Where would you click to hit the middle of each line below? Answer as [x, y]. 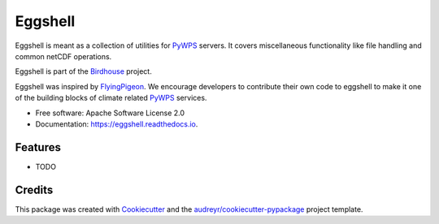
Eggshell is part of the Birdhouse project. [83, 71]
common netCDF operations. [63, 56]
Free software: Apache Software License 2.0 [110, 113]
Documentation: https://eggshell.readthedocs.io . [117, 124]
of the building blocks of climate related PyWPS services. [111, 98]
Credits [34, 190]
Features [38, 147]
